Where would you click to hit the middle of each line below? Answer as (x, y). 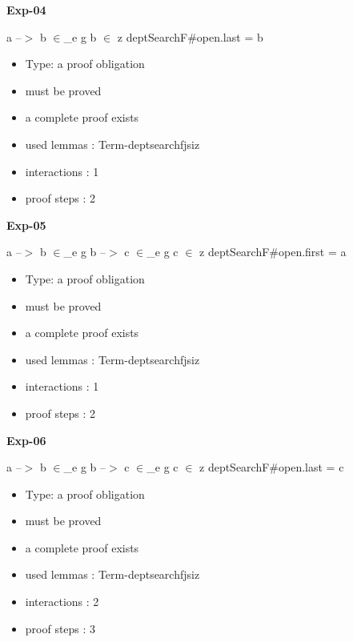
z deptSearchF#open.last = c (272, 467)
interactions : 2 (62, 602)
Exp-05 (26, 225)
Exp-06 (26, 440)
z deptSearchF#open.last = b (190, 36)
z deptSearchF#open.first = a (273, 252)
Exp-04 (26, 10)
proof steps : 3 (60, 628)
